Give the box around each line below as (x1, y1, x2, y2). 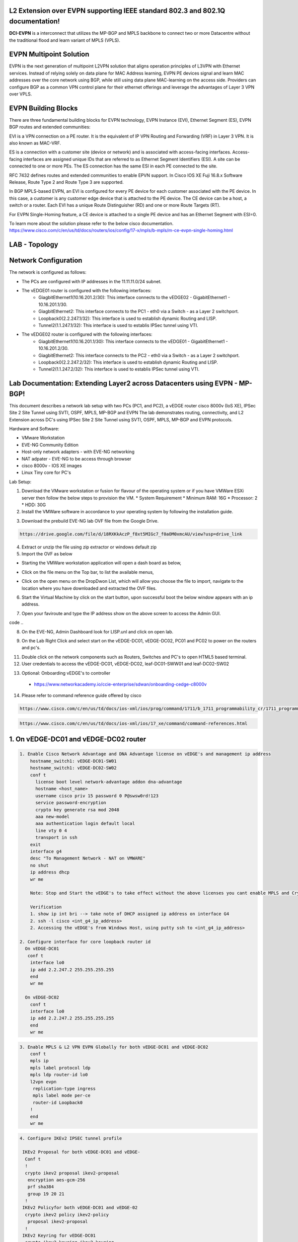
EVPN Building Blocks (9, 104, 78, 112)
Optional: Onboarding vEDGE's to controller (21, 670, 111, 676)
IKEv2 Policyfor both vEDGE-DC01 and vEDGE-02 (22, 1205, 138, 1211)
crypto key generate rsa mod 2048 (35, 807, 119, 812)
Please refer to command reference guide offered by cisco (21, 693, 142, 699)
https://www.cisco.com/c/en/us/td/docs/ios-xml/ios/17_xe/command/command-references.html (19, 720, 248, 726)
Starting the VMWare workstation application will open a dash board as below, (21, 560, 181, 566)
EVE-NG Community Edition (21, 442, 79, 448)
